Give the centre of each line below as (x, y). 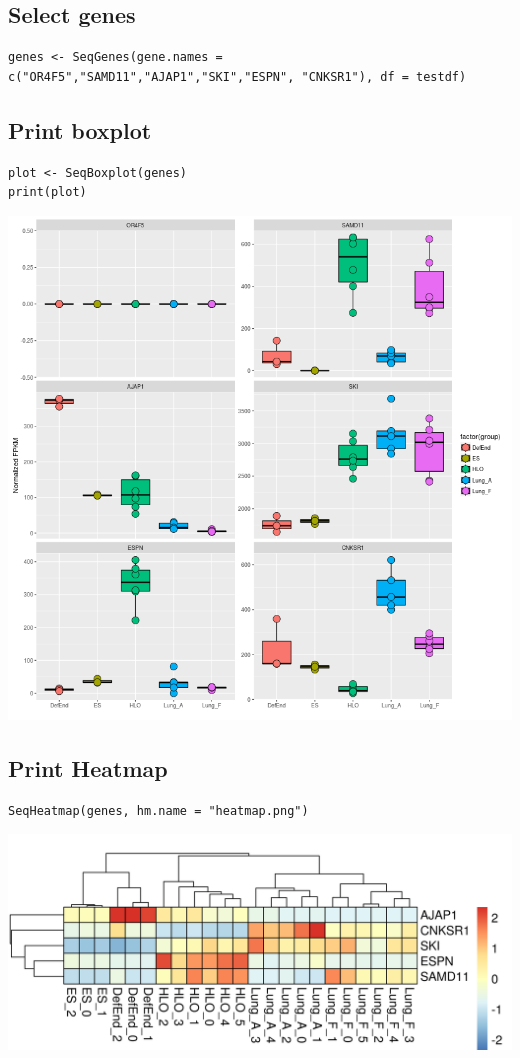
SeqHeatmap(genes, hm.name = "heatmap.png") (158, 810)
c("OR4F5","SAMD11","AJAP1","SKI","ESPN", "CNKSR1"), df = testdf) (237, 76)
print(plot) (47, 192)
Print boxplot (80, 129)
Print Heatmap (88, 767)
